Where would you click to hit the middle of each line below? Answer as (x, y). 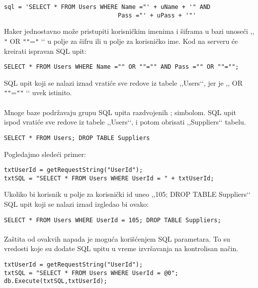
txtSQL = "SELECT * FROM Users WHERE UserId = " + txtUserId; (109, 178)
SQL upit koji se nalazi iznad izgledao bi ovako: (77, 204)
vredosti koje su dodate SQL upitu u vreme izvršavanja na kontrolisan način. (121, 248)
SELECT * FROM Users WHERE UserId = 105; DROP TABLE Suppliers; (113, 220)
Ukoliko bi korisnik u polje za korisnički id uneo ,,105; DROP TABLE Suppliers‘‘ (127, 194)
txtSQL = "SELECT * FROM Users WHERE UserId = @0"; (91, 273)
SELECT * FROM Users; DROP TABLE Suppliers (77, 138)
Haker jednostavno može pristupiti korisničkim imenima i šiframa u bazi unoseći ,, (129, 31)
